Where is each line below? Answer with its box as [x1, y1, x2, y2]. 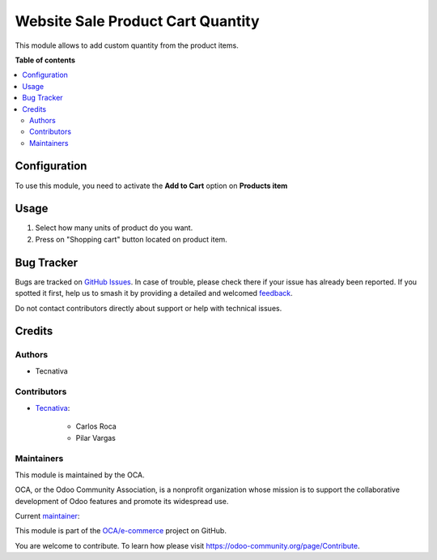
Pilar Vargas [75, 433, 117, 442]
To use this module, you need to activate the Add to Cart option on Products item [15, 181, 288, 190]
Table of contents [15, 55, 76, 65]
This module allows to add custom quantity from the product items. [15, 41, 239, 50]
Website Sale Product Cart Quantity [15, 12, 260, 30]
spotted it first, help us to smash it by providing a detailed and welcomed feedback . [15, 289, 293, 298]
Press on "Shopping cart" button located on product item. [35, 234, 228, 244]
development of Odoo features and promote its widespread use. [15, 496, 229, 506]
